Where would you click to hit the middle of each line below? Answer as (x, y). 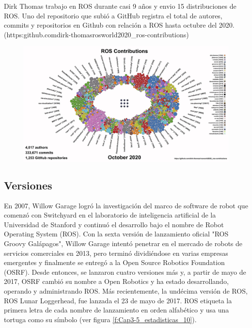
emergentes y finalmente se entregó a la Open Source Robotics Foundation (114, 262)
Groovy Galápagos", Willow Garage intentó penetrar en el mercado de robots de (123, 243)
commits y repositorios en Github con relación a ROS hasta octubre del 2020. (119, 25)
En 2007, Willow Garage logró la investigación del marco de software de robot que (126, 205)
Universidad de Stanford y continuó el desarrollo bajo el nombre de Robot (114, 224)
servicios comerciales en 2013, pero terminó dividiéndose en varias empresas (116, 253)
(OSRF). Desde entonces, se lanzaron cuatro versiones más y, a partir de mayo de (125, 272)
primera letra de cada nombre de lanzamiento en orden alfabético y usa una (117, 310)
